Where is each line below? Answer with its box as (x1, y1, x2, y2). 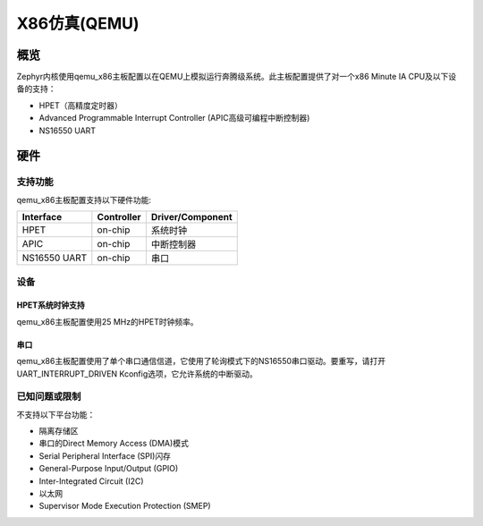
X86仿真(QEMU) (16, 13, 140, 33)
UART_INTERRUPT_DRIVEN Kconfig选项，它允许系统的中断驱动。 (16, 368, 258, 379)
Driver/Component (150, 211, 233, 224)
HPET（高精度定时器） (38, 99, 123, 111)
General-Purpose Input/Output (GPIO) (38, 463, 179, 474)
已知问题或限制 (16, 390, 81, 403)
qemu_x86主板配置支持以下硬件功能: (16, 194, 152, 205)
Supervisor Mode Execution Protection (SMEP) (38, 501, 211, 512)
